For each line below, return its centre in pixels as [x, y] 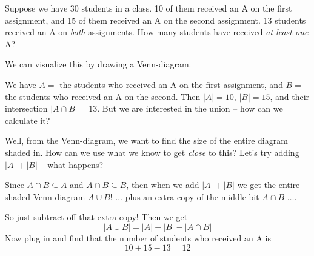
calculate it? [28, 120]
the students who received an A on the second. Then [103, 96]
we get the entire [269, 185]
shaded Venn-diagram [45, 196]
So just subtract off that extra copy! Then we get [96, 217]
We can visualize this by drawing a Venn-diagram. [98, 64]
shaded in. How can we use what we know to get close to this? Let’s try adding [152, 152]
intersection [26, 108]
